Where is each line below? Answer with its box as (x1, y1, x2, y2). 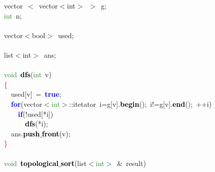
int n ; (4, 10, 22, 21)
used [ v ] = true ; (10, 89, 61, 99)
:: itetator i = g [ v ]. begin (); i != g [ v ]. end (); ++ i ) (69, 98, 212, 109)
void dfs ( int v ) (4, 69, 51, 80)
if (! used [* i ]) (18, 108, 53, 119)
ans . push (10, 128, 40, 138)
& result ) (117, 157, 146, 168)
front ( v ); (42, 128, 70, 138)
